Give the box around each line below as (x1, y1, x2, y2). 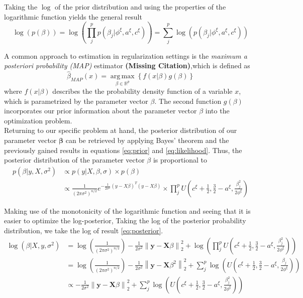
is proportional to (153, 155, 208, 165)
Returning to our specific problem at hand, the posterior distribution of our (4, 125, 237, 135)
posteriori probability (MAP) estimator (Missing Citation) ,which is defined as (4, 60, 250, 71)
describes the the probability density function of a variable (52, 86, 233, 96)
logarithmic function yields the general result (4, 11, 142, 22)
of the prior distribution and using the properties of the (55, 2, 226, 12)
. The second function (154, 95, 222, 106)
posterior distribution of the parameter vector (4, 155, 145, 165)
